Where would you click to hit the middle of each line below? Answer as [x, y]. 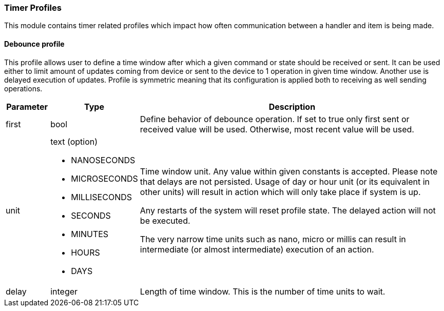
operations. [23, 88]
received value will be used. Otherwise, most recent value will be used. [277, 129]
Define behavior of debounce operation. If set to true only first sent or [275, 119]
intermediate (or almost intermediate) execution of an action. [257, 249]
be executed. [165, 220]
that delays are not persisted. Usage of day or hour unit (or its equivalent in [285, 181]
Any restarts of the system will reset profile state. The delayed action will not [288, 210]
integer [64, 291]
